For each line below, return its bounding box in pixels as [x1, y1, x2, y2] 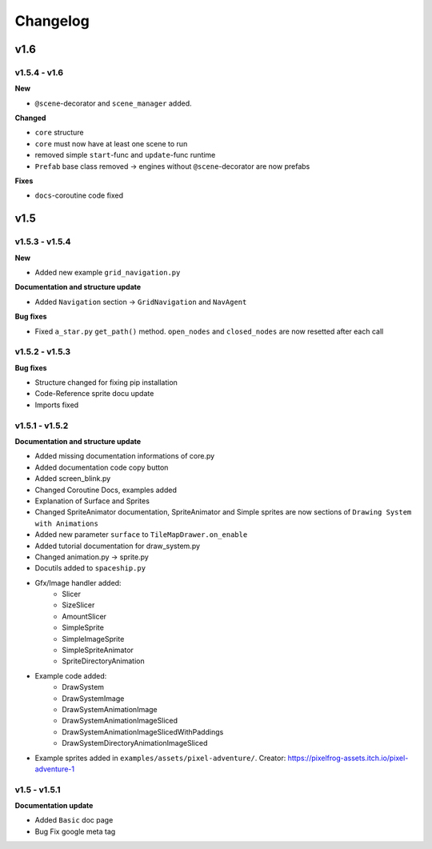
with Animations [34, 519, 99, 528]
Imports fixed [34, 400, 79, 410]
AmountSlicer [62, 611, 107, 621]
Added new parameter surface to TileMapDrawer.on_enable [34, 530, 248, 539]
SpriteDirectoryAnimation [62, 656, 145, 666]
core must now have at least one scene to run [34, 138, 188, 148]
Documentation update [14, 801, 94, 811]
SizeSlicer [62, 600, 95, 610]
